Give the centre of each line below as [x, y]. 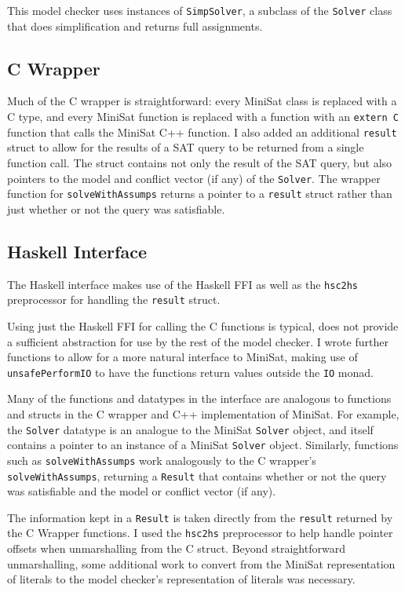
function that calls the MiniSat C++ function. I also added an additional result [202, 132]
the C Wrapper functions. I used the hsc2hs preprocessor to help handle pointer [200, 533]
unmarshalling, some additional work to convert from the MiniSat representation [201, 563]
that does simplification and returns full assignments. [135, 26]
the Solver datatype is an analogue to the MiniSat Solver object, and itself [190, 429]
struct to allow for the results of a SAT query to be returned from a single [186, 147]
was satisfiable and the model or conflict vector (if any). [142, 491]
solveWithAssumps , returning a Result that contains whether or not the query [197, 475]
